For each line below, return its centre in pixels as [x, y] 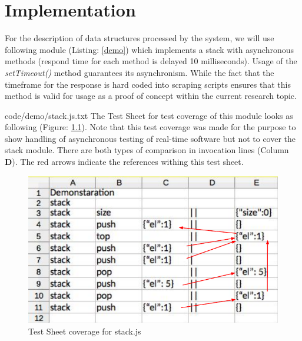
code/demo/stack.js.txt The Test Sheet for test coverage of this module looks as [149, 115]
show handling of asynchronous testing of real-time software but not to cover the [150, 138]
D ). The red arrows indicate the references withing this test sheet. [124, 162]
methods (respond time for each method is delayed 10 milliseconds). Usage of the [151, 61]
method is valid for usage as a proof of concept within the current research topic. [151, 96]
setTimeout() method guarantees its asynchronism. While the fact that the [140, 72]
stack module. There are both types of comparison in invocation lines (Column [147, 150]
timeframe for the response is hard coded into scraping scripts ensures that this [148, 84]
